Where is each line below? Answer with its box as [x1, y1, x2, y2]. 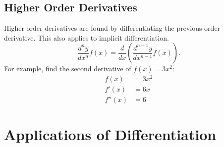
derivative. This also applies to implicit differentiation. [4, 32, 169, 43]
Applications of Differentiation [4, 124, 217, 145]
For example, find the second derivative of [4, 63, 131, 74]
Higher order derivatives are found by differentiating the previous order [4, 23, 221, 33]
